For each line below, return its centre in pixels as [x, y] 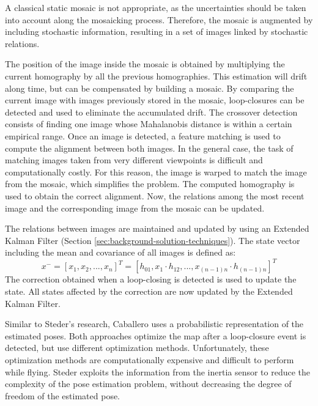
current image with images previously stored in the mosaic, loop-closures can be [155, 100]
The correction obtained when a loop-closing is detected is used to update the [151, 279]
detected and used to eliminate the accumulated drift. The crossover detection [151, 112]
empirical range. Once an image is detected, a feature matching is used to [143, 135]
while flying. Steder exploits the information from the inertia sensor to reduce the [158, 371]
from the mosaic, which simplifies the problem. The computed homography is [150, 184]
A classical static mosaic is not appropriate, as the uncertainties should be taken [156, 7]
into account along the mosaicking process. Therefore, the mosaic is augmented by [159, 19]
